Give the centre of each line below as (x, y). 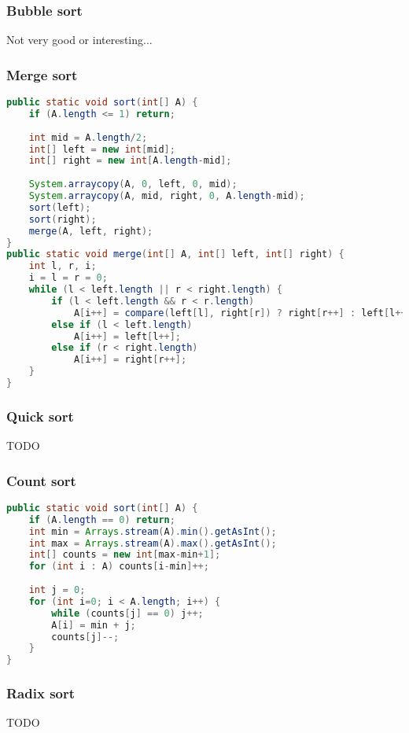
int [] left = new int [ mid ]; (102, 149)
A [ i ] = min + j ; (94, 625)
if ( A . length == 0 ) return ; (102, 519)
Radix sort (41, 693)
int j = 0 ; (57, 590)
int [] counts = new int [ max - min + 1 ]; (125, 555)
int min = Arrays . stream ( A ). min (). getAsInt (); (153, 531)
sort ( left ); (60, 207)
